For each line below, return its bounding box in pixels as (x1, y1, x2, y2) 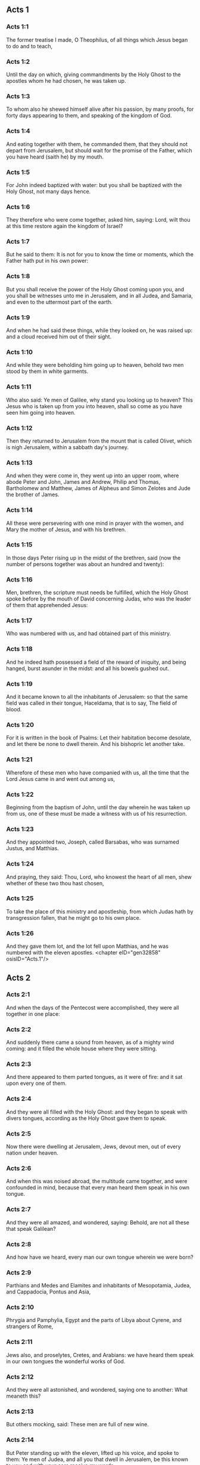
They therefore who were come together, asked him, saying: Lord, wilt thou (6, 216, 190, 223)
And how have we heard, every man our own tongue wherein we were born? (6, 1254, 193, 1261)
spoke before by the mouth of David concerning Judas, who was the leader (6, 595, 192, 602)
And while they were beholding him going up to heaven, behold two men (6, 362, 184, 369)
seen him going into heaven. (6, 409, 76, 416)
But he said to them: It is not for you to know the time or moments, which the (6, 251, 194, 258)
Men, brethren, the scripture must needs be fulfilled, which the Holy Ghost (6, 589, 189, 596)
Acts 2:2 (6, 1025, 32, 1033)
